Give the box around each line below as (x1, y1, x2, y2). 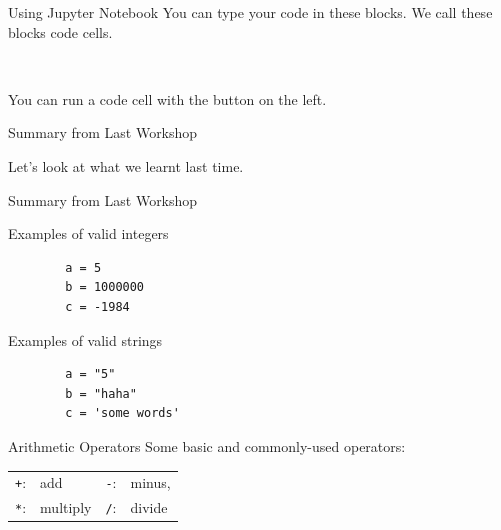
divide (130, 497, 168, 518)
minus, (130, 472, 171, 493)
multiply (40, 497, 92, 518)
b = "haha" (65, 386, 137, 401)
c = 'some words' (65, 406, 180, 421)
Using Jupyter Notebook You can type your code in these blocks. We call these (8, 2, 493, 22)
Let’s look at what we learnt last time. (8, 155, 244, 176)
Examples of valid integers (8, 223, 169, 244)
